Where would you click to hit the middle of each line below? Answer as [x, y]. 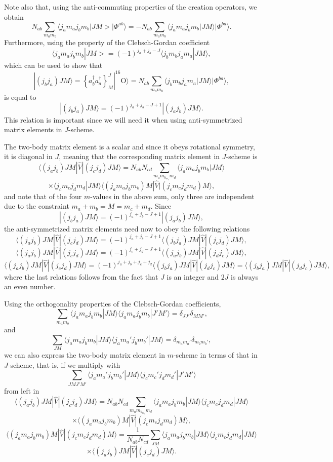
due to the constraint [37, 206]
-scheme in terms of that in [215, 355]
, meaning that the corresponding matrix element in [139, 156]
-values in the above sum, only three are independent [172, 196]
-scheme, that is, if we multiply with [64, 364]
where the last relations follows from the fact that [81, 276]
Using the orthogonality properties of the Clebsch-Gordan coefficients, [113, 303]
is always [245, 276]
